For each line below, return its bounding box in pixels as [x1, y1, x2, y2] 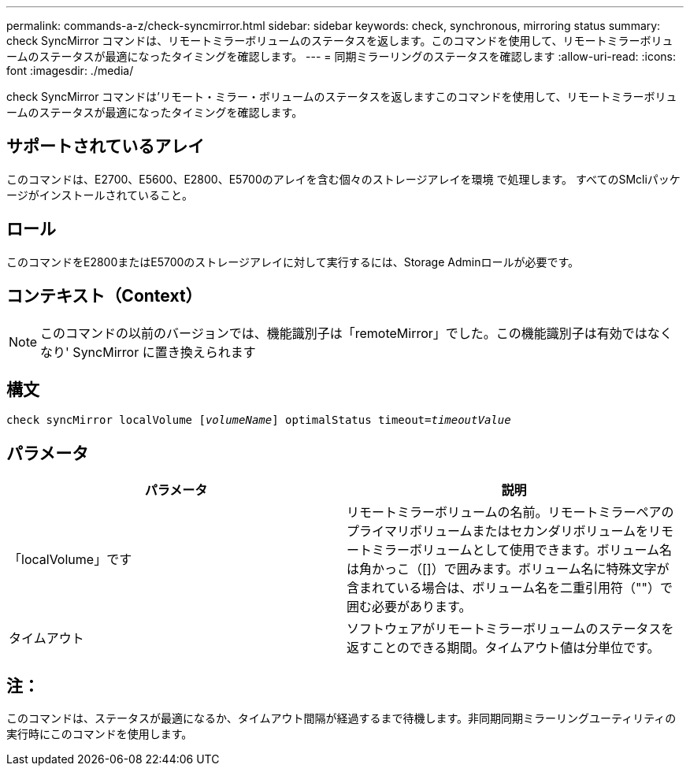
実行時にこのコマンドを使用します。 [6, 727, 193, 741]
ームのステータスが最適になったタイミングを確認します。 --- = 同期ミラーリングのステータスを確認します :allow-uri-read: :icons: [6, 50, 676, 63]
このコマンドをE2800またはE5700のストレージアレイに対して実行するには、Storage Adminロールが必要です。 [6, 254, 580, 269]
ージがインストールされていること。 [6, 187, 194, 202]
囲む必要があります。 [347, 599, 472, 615]
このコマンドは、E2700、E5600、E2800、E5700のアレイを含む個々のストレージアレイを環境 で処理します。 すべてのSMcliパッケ [6, 172, 681, 186]
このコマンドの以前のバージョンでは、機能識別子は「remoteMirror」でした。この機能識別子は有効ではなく [40, 325, 673, 341]
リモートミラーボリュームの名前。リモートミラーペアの [347, 504, 674, 521]
